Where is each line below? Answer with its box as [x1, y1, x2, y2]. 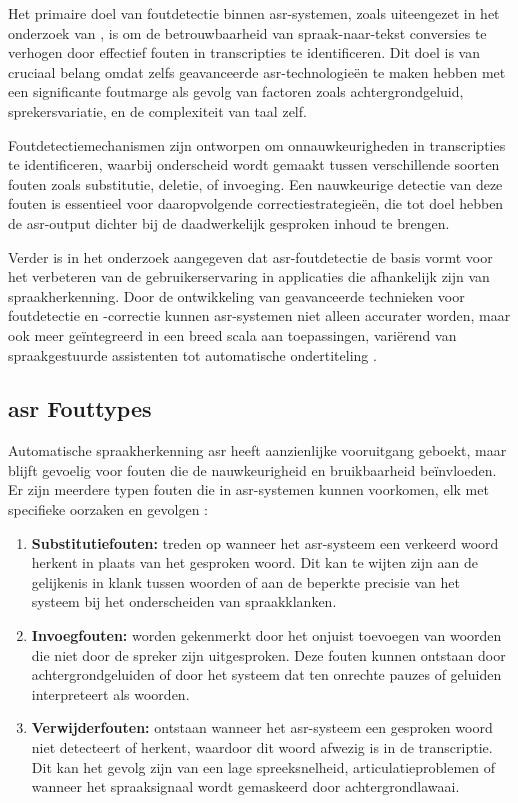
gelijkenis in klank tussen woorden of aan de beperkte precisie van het [31, 571, 460, 592]
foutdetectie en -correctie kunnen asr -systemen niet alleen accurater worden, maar [8, 305, 511, 326]
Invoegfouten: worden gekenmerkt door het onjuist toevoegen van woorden [31, 625, 502, 646]
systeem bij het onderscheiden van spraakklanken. [31, 591, 337, 612]
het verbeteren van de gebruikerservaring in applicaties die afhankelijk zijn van [8, 266, 490, 287]
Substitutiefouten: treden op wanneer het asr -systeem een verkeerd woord [31, 532, 499, 553]
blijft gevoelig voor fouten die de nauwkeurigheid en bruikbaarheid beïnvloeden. [8, 459, 497, 480]
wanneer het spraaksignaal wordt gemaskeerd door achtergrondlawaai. [31, 776, 460, 797]
